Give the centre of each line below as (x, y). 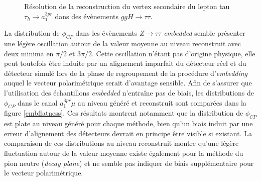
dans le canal (38, 102)
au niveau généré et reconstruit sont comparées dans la (162, 102)
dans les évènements (106, 33)
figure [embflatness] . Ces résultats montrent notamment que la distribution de (124, 113)
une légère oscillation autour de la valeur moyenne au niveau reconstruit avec (123, 43)
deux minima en (29, 53)
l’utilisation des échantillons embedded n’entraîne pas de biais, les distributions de (129, 92)
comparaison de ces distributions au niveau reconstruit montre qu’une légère (121, 143)
